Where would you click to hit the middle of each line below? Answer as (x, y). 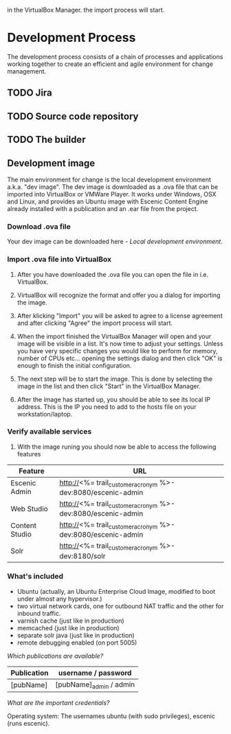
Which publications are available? (55, 656)
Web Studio (29, 509)
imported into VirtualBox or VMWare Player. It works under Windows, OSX (112, 194)
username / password (95, 673)
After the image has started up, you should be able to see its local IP (114, 399)
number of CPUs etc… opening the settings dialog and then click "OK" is (120, 358)
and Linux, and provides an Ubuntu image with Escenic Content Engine (108, 201)
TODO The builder (46, 140)
